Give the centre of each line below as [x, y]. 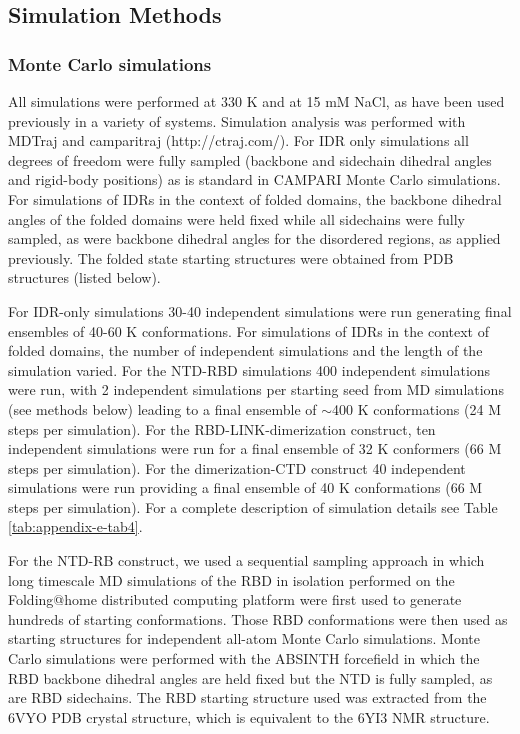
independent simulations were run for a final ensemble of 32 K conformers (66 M [255, 448]
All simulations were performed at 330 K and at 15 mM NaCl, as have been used [256, 101]
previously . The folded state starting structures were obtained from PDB [231, 257]
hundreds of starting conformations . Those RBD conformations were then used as [258, 618]
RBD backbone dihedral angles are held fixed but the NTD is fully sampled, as [250, 677]
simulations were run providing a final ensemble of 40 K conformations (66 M [245, 487]
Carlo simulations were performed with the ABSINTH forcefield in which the [244, 658]
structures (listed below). [84, 277]
